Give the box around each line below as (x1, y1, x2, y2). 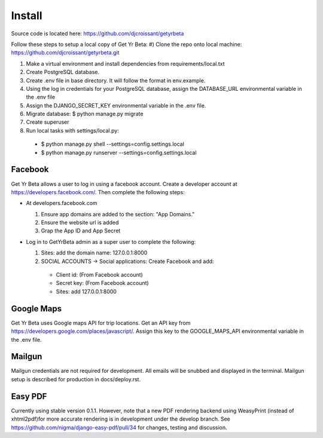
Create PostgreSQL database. (26, 69, 100, 76)
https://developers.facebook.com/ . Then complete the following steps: (11, 188, 185, 195)
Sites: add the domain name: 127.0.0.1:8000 (41, 249, 148, 256)
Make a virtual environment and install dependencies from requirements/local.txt (26, 60, 225, 67)
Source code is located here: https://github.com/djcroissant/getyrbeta (11, 30, 184, 37)
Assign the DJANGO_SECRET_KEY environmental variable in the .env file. (26, 102, 206, 109)
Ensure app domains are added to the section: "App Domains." (41, 210, 195, 218)
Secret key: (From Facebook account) (56, 280, 149, 287)
